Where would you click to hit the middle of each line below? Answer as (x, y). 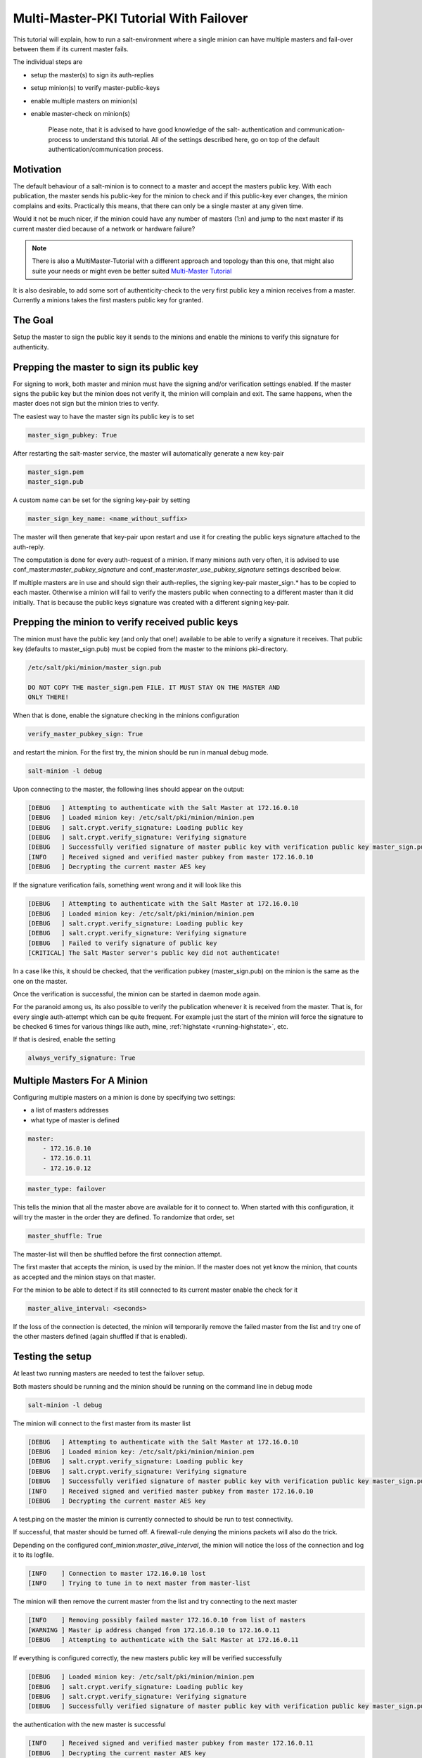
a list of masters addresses (70, 1110)
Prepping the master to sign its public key (106, 367)
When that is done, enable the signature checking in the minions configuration (126, 715)
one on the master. (40, 981)
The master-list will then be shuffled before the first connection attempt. (117, 1254)
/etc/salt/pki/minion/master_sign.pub (95, 667)
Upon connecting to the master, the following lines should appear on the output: (129, 789)
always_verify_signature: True (82, 1058)
